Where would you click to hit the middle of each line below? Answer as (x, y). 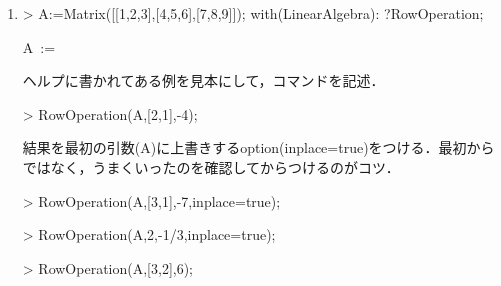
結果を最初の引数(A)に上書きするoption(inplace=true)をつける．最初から (258, 147)
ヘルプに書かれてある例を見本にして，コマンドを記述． (203, 80)
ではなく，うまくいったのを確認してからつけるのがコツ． (211, 166)
